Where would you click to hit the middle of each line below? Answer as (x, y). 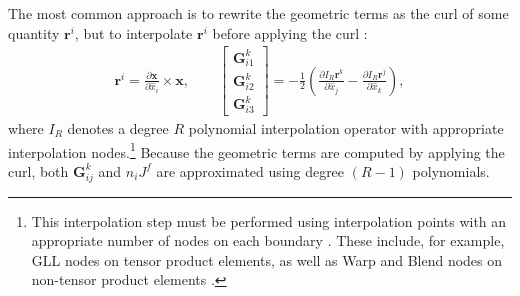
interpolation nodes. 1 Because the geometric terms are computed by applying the (256, 150)
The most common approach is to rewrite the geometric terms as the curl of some (258, 13)
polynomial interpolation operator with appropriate (346, 128)
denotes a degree (118, 128)
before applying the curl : (290, 32)
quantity (34, 32)
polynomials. (451, 170)
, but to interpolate (133, 32)
